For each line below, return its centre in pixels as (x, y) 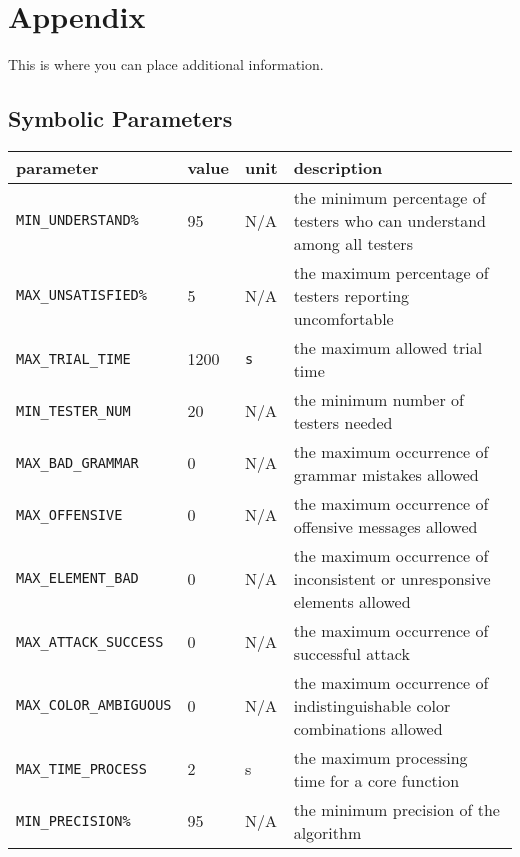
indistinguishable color (372, 705)
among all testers (353, 243)
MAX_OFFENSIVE (69, 514)
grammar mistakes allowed (386, 474)
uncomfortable (343, 318)
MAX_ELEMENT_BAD (77, 578)
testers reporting (351, 295)
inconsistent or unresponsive (392, 578)
